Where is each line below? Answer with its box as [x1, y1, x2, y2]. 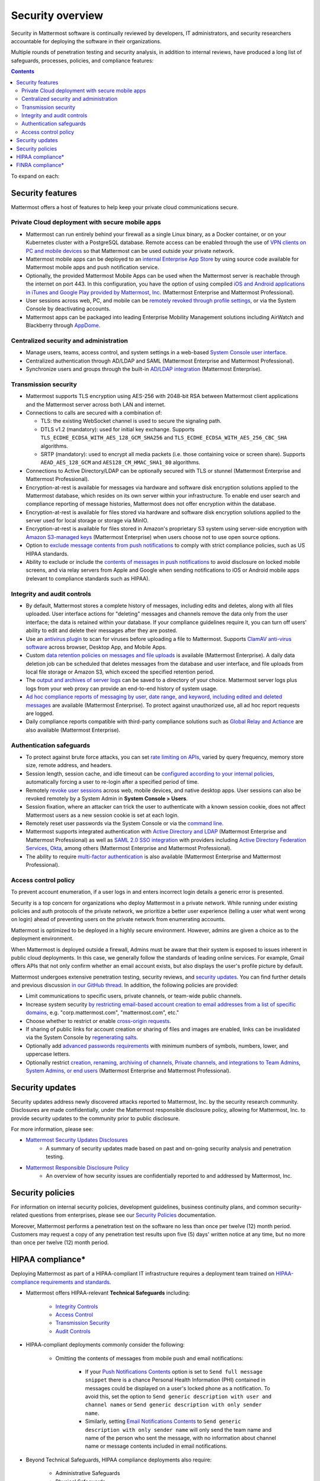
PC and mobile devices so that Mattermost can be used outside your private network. [25, 247, 235, 254]
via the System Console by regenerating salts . [25, 1034, 139, 1041]
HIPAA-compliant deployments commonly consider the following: [25, 1341, 185, 1348]
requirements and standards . [40, 1278, 111, 1286]
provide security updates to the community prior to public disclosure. [11, 1114, 180, 1122]
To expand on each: [11, 172, 60, 179]
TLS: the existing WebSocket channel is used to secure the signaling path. [40, 418, 222, 425]
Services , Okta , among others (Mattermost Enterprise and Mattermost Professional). [25, 845, 232, 852]
